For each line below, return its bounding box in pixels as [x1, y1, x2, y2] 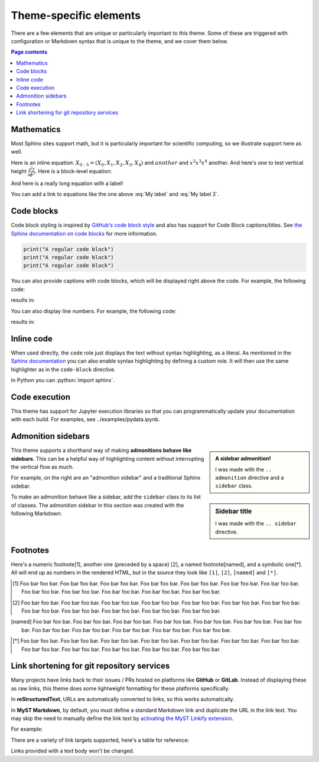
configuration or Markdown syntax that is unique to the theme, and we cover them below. [11, 37, 229, 44]
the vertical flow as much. [11, 464, 74, 471]
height [11, 168, 27, 175]
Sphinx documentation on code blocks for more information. [11, 230, 158, 237]
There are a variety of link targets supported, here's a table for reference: [11, 736, 190, 744]
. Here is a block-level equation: [34, 168, 112, 175]
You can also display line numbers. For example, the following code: [11, 307, 177, 314]
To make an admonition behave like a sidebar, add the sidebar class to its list [11, 493, 201, 500]
